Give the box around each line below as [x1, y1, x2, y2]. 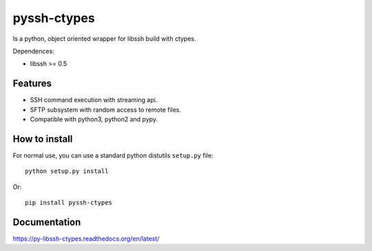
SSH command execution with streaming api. [30, 96, 158, 104]
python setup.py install [25, 168, 109, 175]
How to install [12, 133, 73, 145]
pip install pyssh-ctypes [25, 199, 113, 207]
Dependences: [12, 47, 54, 55]
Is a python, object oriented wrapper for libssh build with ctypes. [12, 34, 196, 43]
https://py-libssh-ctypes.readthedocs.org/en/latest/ [12, 234, 160, 243]
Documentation [12, 216, 81, 228]
